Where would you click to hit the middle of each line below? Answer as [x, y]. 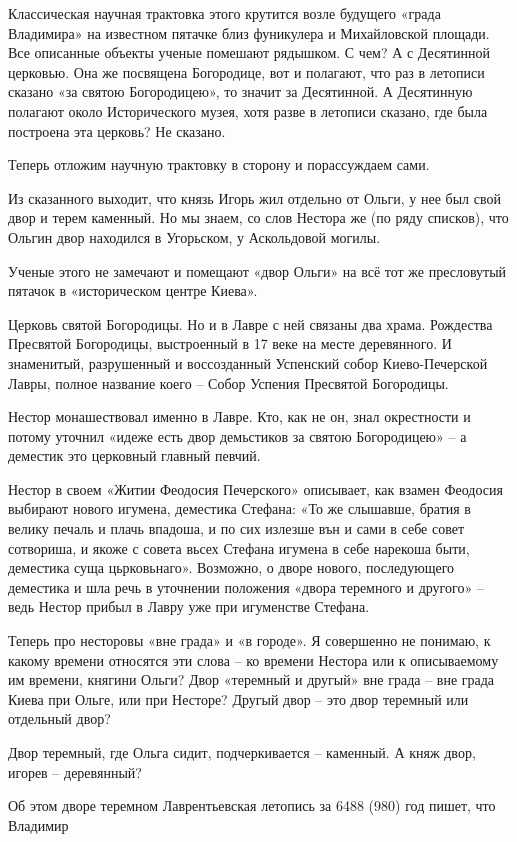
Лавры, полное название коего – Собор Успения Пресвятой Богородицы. [228, 382]
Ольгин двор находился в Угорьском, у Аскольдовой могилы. [194, 236]
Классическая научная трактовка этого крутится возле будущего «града [224, 13]
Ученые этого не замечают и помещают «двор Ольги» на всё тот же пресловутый [257, 270]
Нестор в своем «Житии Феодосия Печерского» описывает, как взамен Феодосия [255, 488]
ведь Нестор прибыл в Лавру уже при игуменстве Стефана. [189, 606]
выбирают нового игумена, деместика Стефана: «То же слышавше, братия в [239, 508]
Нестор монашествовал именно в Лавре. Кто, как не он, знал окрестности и [239, 416]
